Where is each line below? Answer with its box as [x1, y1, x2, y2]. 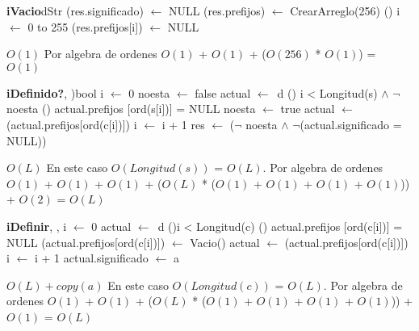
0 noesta [128, 84, 170, 101]
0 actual [91, 217, 132, 234]
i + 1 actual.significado [34, 249, 149, 266]
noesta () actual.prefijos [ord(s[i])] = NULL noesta [6, 100, 256, 117]
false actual [195, 84, 251, 101]
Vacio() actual [190, 233, 260, 250]
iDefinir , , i [6, 217, 67, 234]
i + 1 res [161, 115, 205, 132]
